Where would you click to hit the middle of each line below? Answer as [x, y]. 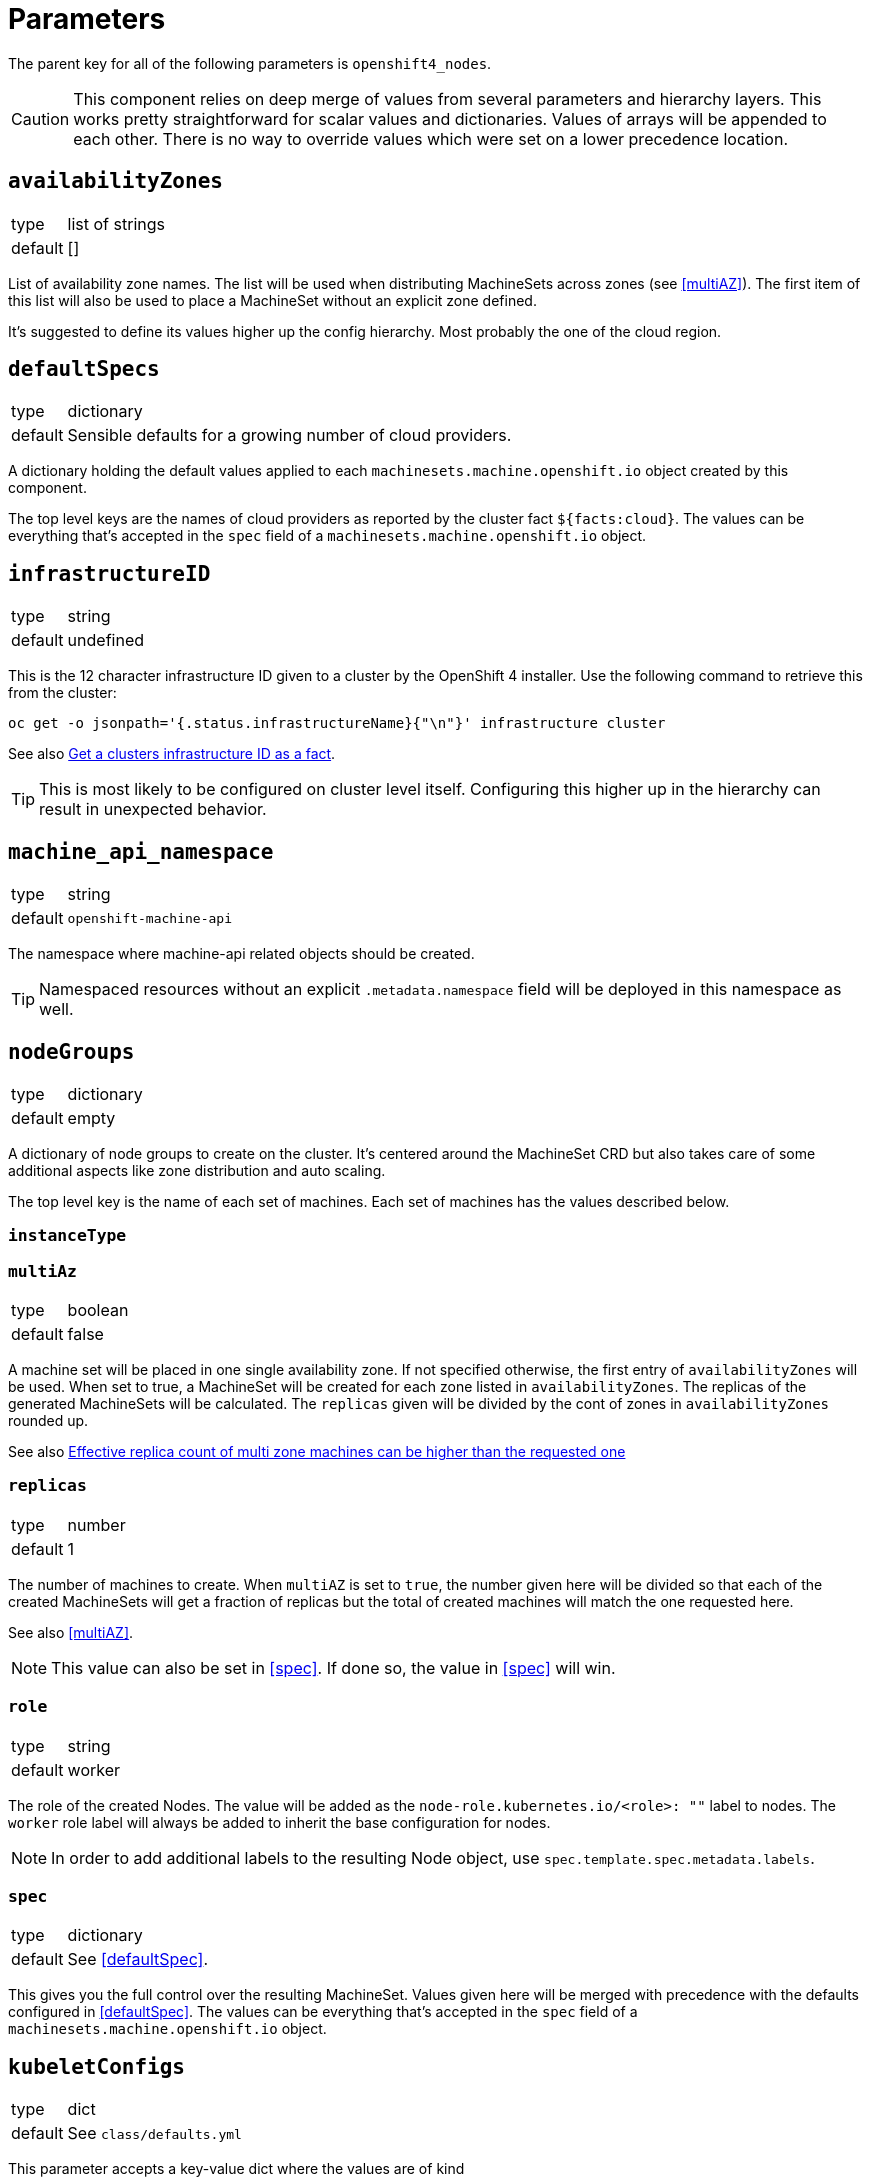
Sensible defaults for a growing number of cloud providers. [289, 435]
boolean [98, 1310]
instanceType [67, 1236]
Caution [40, 118]
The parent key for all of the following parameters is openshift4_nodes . [250, 63]
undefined [106, 640]
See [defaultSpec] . [138, 1959]
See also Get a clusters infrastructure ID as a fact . [172, 754]
